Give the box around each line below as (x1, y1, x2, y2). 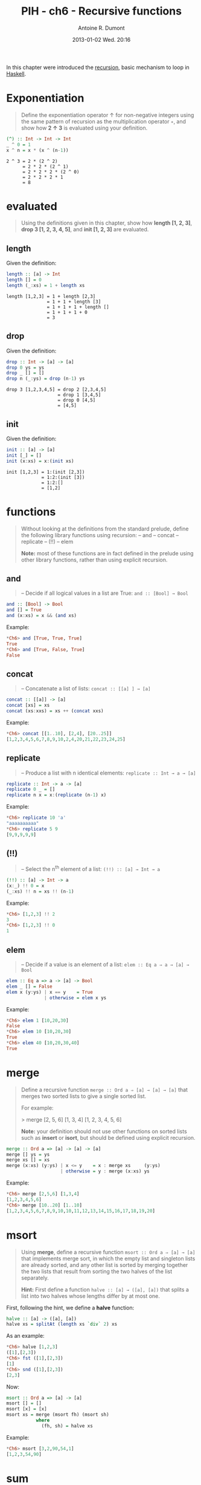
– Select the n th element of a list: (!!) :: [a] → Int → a (21, 864, 161, 873)
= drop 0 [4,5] (57, 397, 96, 403)
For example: (21, 1104, 54, 1111)
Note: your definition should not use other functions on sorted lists (21, 1128, 187, 1135)
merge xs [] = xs (6, 1157, 50, 1163)
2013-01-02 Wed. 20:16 (72, 36, 131, 43)
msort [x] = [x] (6, 1406, 47, 1412)
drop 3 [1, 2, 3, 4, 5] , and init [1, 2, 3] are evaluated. (21, 226, 149, 233)
